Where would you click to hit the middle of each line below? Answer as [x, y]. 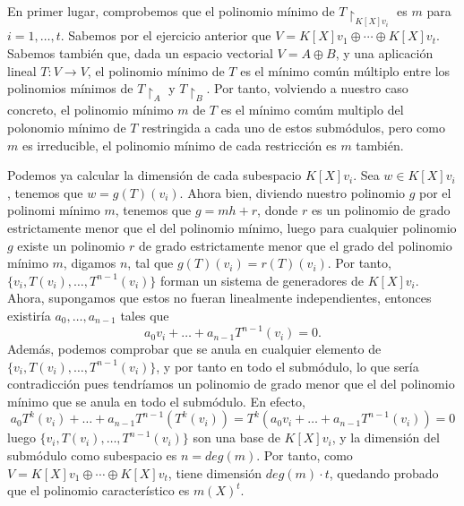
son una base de [236, 437]
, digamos [90, 263]
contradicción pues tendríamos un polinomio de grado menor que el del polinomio [231, 384]
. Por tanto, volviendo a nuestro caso [307, 88]
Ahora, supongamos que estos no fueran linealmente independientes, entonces [219, 298]
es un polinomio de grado [381, 210]
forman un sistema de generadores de [262, 280]
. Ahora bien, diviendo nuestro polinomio [292, 192]
